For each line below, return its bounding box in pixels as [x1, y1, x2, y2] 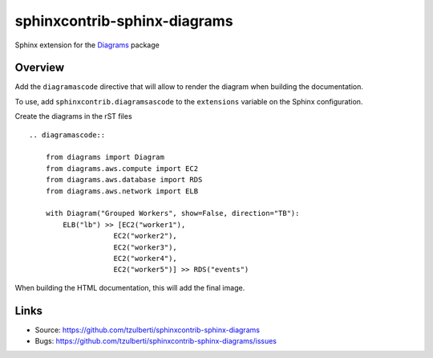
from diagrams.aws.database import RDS [45, 175, 203, 185]
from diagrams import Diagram [45, 153, 164, 162]
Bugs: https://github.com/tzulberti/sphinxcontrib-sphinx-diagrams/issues [34, 336, 277, 345]
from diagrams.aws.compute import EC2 [45, 164, 199, 173]
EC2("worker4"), [113, 254, 178, 262]
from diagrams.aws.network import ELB [45, 186, 199, 196]
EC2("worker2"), [113, 231, 178, 241]
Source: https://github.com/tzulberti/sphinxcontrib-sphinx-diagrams [34, 325, 261, 335]
